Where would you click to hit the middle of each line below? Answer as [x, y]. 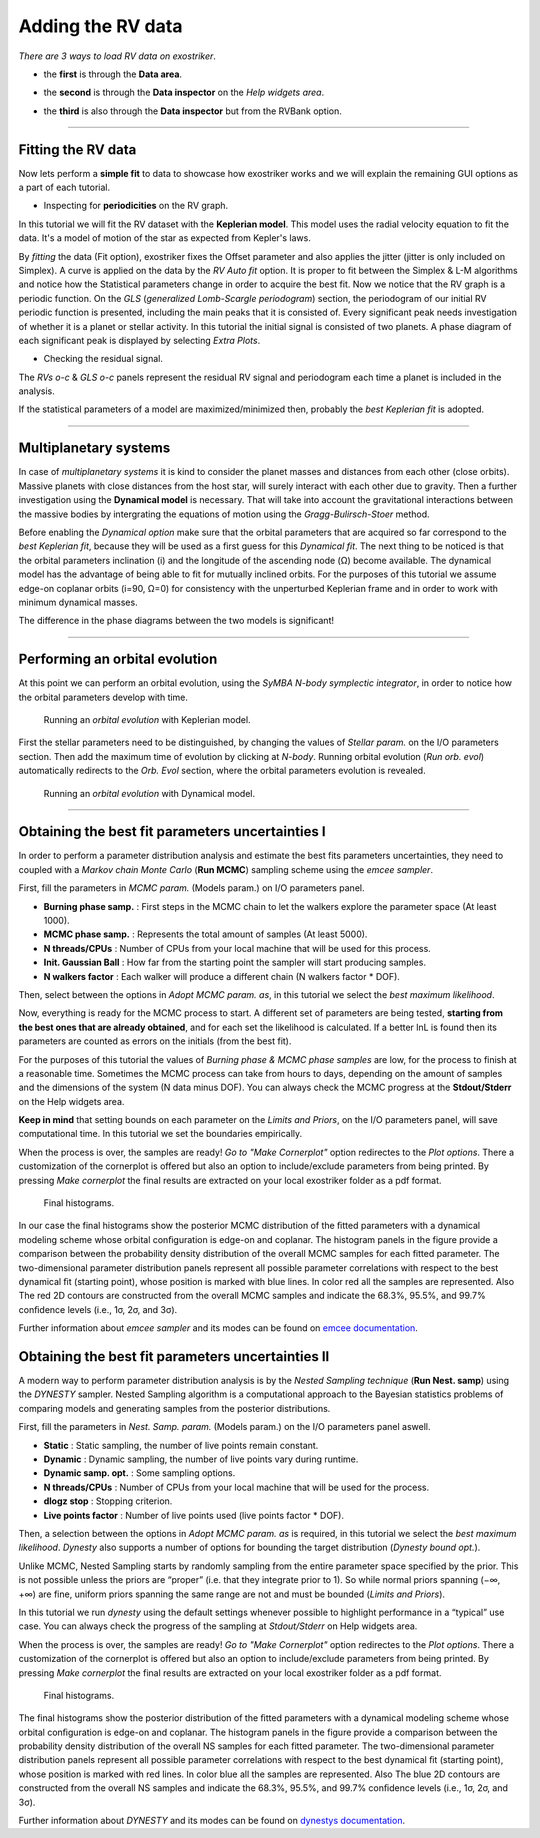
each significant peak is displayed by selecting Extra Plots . [139, 340]
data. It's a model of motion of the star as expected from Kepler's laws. [165, 238]
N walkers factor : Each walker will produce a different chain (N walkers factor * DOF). [221, 976]
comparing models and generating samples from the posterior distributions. [174, 1408]
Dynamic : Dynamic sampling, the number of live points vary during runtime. [201, 1459]
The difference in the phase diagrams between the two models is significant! [176, 621]
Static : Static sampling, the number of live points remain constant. [181, 1445]
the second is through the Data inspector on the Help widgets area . [184, 92]
